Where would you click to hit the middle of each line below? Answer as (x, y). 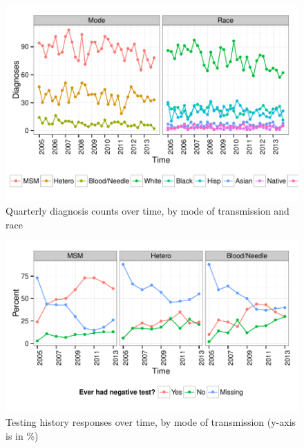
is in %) (22, 435)
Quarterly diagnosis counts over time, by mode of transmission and (148, 211)
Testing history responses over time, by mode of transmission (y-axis (151, 422)
